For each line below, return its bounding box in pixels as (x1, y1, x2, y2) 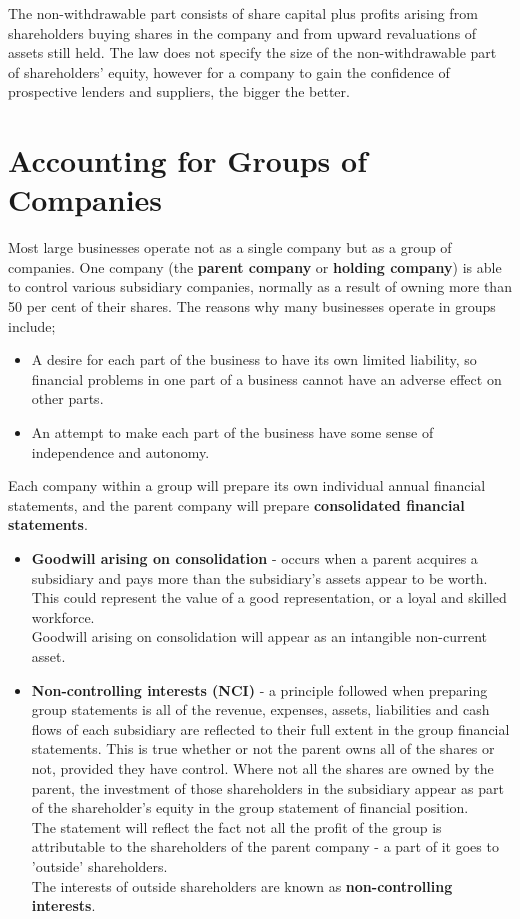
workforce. (31, 606, 95, 627)
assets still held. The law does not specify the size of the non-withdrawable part (8, 42, 497, 63)
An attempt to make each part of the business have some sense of (31, 422, 434, 443)
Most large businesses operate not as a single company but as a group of (8, 237, 452, 258)
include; (8, 315, 56, 336)
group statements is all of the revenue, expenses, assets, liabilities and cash (31, 699, 490, 720)
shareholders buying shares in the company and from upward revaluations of (8, 22, 477, 43)
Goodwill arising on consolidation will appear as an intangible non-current (31, 626, 487, 647)
